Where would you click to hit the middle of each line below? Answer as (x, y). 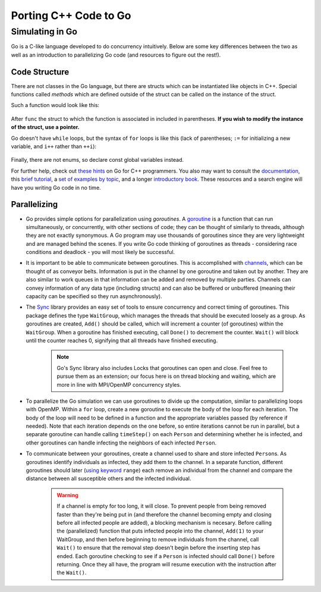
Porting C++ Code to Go (71, 15)
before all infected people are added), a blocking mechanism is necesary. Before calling (164, 523)
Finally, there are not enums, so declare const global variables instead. (97, 160)
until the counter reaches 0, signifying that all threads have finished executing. (122, 340)
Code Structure (40, 72)
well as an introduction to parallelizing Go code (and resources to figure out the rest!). (116, 55)
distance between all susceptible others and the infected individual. (108, 478)
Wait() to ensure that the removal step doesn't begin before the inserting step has (159, 548)
